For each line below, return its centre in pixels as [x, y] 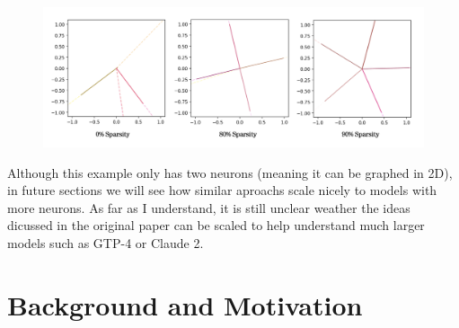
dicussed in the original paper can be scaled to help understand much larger [216, 225]
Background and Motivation [185, 304]
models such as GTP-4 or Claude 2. [106, 243]
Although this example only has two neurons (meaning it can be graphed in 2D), [230, 172]
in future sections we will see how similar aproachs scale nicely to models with [222, 190]
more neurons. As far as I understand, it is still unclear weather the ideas [209, 207]
